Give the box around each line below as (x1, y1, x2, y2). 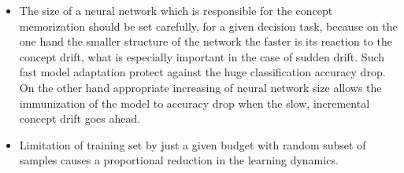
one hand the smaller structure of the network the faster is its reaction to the (19, 33, 392, 50)
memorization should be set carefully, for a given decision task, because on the (19, 17, 398, 34)
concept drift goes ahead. (19, 110, 141, 127)
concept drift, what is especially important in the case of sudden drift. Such (19, 48, 385, 64)
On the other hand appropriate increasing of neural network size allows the (19, 79, 382, 95)
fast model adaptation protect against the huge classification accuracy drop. (19, 64, 386, 80)
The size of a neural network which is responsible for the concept (19, 2, 333, 18)
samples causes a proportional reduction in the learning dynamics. (19, 152, 339, 168)
